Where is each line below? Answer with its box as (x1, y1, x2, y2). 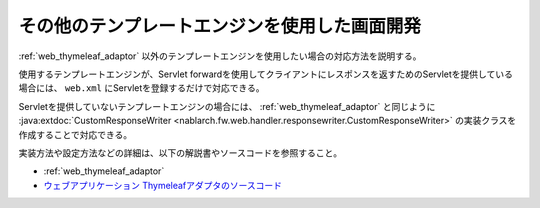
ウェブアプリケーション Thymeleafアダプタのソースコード (43, 179, 283, 191)
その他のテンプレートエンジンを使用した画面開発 (18, 15, 422, 37)
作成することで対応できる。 (18, 128, 133, 140)
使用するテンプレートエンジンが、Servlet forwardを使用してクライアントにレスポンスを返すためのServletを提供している (18, 68, 514, 80)
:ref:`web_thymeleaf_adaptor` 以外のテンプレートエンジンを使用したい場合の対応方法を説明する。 (18, 50, 422, 62)
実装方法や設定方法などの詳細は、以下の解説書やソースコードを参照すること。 (18, 146, 343, 159)
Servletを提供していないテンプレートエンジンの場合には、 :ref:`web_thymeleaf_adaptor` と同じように (18, 100, 436, 112)
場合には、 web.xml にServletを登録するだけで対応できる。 (18, 82, 265, 94)
